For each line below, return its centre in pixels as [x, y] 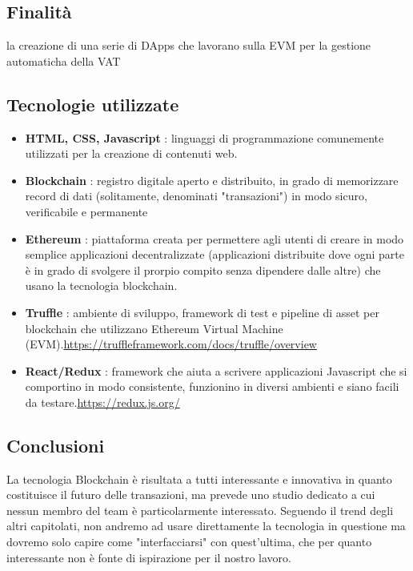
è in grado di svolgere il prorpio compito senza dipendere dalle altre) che [203, 269]
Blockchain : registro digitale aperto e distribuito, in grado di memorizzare [212, 180]
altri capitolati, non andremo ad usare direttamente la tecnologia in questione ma [206, 526]
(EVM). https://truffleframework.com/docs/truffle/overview [171, 344]
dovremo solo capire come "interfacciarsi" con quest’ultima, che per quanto [189, 542]
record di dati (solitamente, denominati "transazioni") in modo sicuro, [196, 196]
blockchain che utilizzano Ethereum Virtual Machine [154, 328]
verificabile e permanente [86, 211]
